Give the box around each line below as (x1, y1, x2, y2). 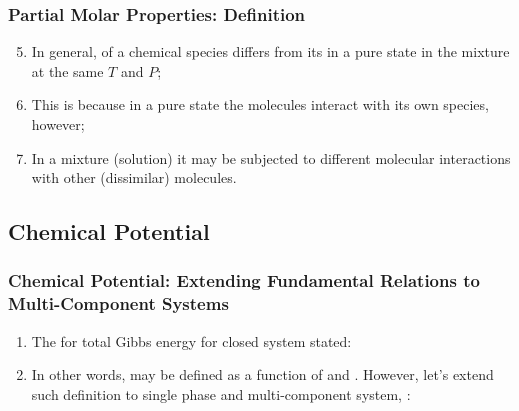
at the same (31, 60, 104, 81)
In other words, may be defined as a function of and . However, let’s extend (31, 364, 494, 385)
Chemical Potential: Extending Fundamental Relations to (8, 268, 480, 293)
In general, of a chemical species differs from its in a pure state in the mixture (31, 41, 510, 62)
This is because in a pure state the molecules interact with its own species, (31, 94, 489, 115)
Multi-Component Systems (8, 291, 229, 316)
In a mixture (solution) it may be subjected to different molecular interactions (31, 147, 511, 168)
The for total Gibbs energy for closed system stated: (31, 330, 352, 351)
